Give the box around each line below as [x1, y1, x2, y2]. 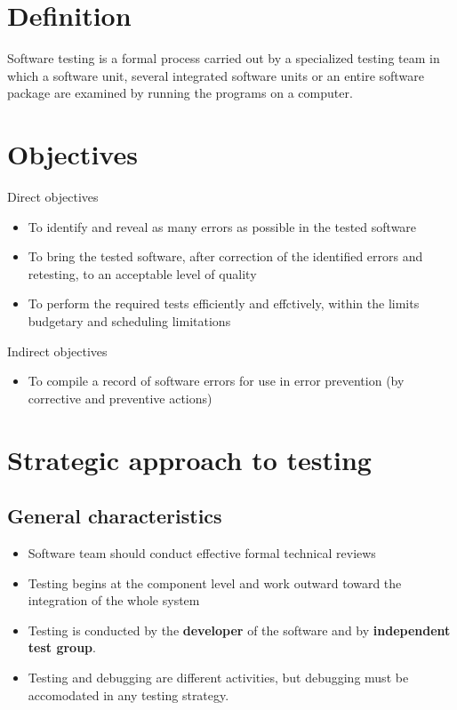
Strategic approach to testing [7, 441, 372, 477]
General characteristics [7, 502, 222, 530]
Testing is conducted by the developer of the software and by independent [28, 620, 451, 639]
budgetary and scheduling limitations [28, 312, 231, 330]
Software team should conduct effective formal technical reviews [28, 543, 376, 562]
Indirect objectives [7, 341, 108, 360]
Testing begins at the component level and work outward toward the [28, 573, 402, 592]
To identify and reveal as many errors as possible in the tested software [28, 217, 417, 235]
